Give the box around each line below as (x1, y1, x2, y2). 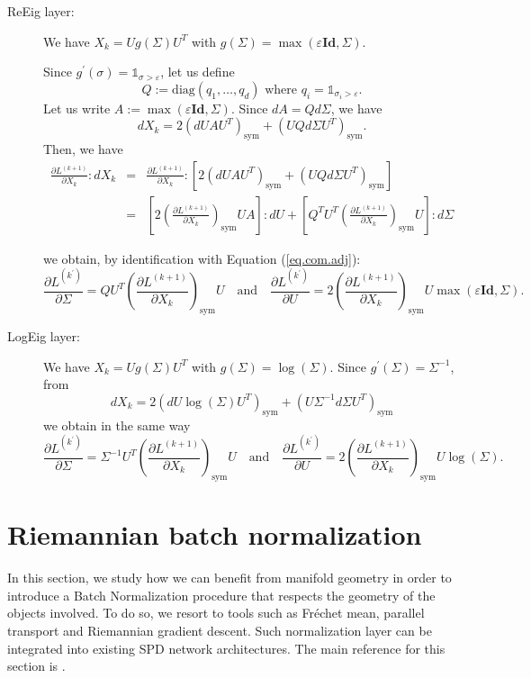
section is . (7, 656, 66, 675)
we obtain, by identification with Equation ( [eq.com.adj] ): (43, 249, 361, 267)
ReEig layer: (7, 2, 75, 20)
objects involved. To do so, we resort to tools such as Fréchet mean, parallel (7, 603, 425, 622)
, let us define (160, 62, 235, 81)
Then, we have (43, 140, 123, 158)
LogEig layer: (7, 327, 80, 346)
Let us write (43, 98, 111, 117)
